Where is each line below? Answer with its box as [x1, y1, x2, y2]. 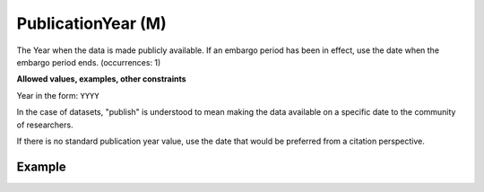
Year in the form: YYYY [16, 90, 99, 100]
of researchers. [16, 119, 73, 130]
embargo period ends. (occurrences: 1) [16, 57, 161, 67]
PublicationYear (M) [16, 13, 167, 33]
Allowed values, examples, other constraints [16, 74, 187, 84]
